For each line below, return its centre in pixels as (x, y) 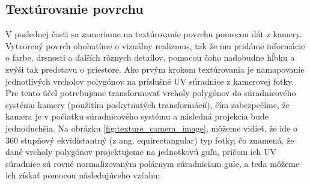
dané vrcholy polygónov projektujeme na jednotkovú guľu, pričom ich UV (141, 152)
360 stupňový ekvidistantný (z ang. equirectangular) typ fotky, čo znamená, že (150, 140)
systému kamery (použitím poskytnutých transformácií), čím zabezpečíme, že (147, 104)
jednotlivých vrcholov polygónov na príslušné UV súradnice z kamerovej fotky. (150, 81)
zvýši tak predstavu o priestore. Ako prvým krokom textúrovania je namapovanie (155, 69)
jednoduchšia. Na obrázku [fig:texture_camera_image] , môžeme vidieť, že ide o (151, 128)
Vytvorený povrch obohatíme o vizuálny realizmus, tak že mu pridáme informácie (155, 45)
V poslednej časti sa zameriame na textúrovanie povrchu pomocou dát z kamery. (154, 34)
